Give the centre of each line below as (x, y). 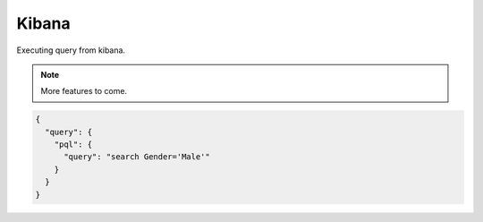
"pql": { (73, 145)
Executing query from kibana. (71, 50)
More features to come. (84, 91)
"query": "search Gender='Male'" (137, 157)
